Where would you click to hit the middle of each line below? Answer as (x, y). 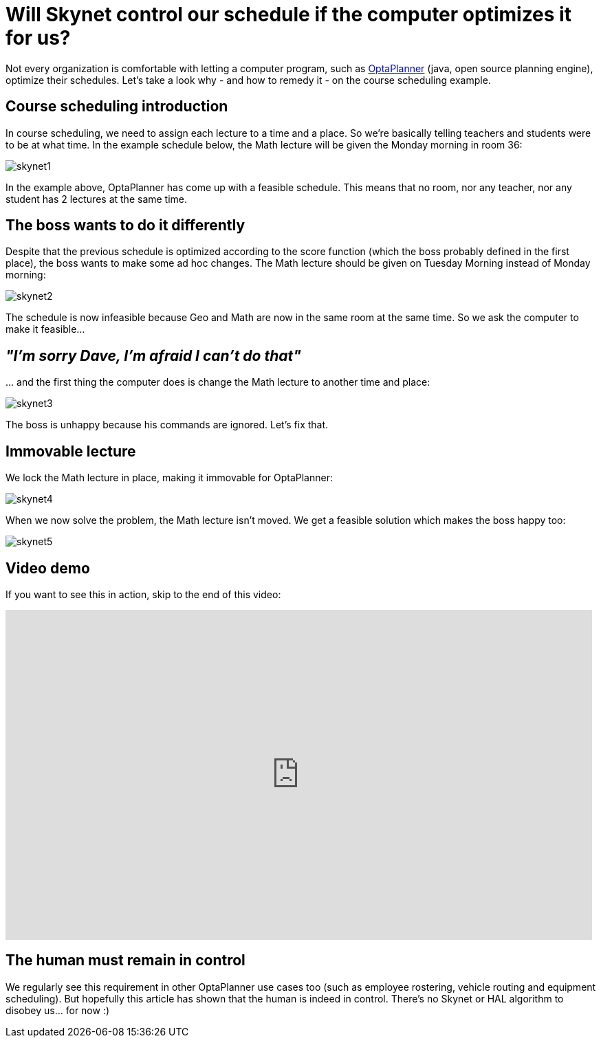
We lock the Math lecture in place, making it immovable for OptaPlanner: (169, 478)
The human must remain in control (125, 960)
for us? (38, 38)
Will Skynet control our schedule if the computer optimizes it (288, 14)
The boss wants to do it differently (125, 226)
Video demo (48, 568)
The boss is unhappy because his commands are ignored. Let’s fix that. (167, 425)
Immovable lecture (71, 451)
